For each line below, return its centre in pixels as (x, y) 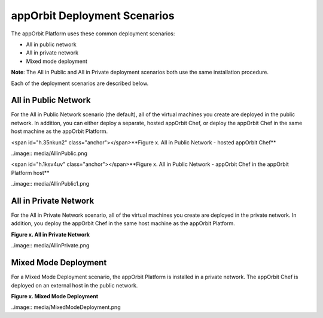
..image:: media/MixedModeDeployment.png (66, 307)
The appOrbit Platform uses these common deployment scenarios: (93, 34)
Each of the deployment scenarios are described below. (80, 83)
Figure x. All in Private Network (50, 234)
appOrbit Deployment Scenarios (93, 16)
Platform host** (30, 172)
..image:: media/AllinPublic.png (49, 153)
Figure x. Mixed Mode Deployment (55, 296)
